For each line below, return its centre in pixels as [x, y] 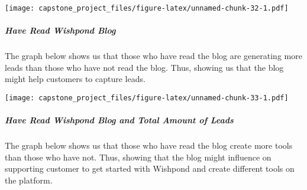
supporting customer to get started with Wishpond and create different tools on [150, 168]
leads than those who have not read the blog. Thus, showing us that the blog [144, 67]
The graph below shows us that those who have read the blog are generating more [153, 56]
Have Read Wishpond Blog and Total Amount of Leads [119, 120]
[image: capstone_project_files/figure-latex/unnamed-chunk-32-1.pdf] [147, 8]
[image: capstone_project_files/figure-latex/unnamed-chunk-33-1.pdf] [147, 98]
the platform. [29, 180]
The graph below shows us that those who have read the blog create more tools [149, 145]
